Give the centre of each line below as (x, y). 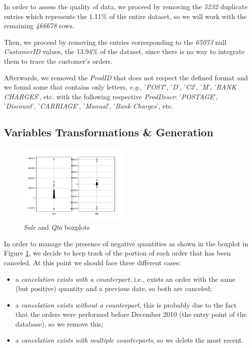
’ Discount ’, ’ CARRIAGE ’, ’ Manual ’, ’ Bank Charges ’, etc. (89, 106)
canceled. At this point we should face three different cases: (92, 262)
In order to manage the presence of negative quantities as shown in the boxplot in (126, 243)
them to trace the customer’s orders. (58, 61)
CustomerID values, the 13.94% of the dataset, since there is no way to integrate (124, 51)
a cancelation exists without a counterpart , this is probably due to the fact (126, 304)
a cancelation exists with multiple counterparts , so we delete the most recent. (129, 340)
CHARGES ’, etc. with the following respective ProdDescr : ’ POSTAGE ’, (111, 96)
